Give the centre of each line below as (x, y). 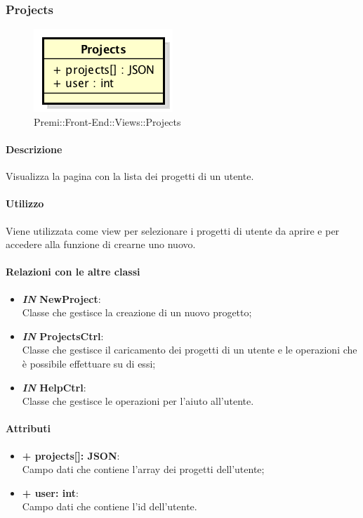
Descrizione (34, 149)
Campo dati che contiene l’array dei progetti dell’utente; (143, 469)
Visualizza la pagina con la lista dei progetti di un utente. (130, 176)
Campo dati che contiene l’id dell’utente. (110, 506)
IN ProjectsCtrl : (63, 336)
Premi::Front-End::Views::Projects (107, 121)
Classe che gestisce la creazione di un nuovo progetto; (137, 312)
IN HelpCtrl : (54, 387)
